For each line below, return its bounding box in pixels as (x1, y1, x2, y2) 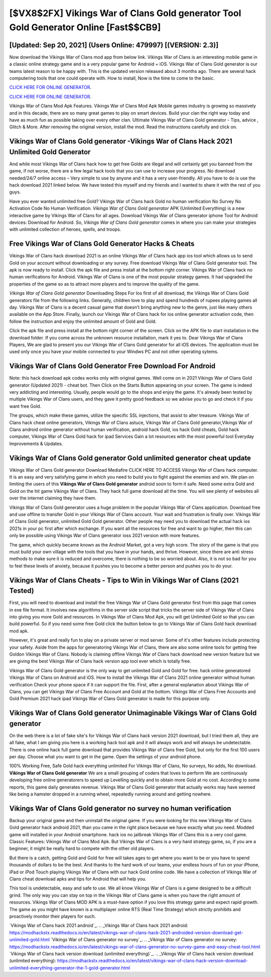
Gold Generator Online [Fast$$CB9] (9, 22, 161, 33)
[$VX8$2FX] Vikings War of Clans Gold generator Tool (9, 8, 241, 19)
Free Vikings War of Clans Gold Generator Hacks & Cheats (9, 239, 195, 248)
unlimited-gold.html (9, 937, 50, 943)
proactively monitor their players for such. (9, 913, 96, 919)
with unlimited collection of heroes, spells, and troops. (9, 226, 121, 232)
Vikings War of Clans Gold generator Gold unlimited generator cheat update (9, 454, 251, 462)
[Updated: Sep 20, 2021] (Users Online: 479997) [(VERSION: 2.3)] (9, 41, 219, 49)
